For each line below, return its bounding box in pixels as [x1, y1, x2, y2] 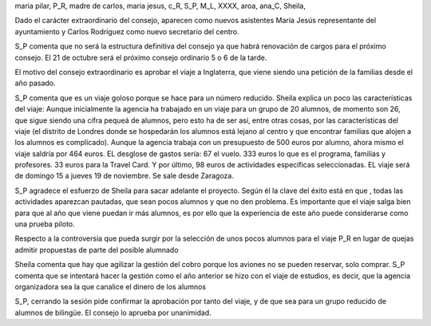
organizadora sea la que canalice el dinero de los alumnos [14, 281, 207, 291]
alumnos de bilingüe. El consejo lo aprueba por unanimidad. [14, 308, 212, 317]
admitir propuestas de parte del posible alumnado [14, 245, 179, 254]
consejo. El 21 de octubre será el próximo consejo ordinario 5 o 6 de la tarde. [14, 53, 267, 62]
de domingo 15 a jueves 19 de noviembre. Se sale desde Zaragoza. [14, 171, 235, 181]
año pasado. [14, 78, 56, 88]
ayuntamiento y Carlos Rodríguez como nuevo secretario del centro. [14, 26, 239, 36]
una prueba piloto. [14, 219, 75, 229]
